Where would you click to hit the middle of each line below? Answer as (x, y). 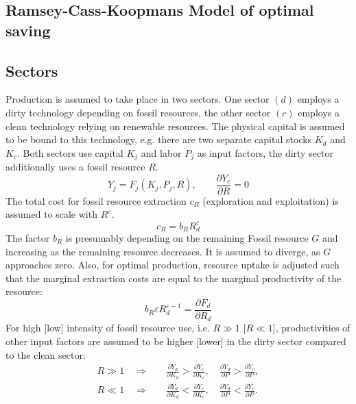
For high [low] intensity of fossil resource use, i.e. (108, 328)
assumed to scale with (51, 214)
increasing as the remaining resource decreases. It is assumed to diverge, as (163, 251)
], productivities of (311, 328)
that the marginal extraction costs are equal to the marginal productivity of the (174, 278)
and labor (161, 152)
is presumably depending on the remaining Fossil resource (187, 238)
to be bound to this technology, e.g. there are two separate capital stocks (159, 139)
